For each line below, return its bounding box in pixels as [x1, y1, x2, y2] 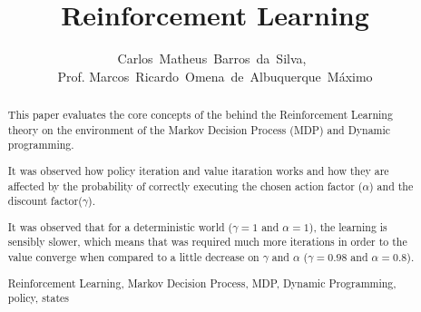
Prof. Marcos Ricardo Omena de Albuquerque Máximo [57, 66, 373, 85]
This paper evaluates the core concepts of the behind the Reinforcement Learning [7, 107, 393, 122]
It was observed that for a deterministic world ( [7, 219, 233, 234]
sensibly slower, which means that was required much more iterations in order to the [7, 234, 407, 249]
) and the [369, 178, 414, 193]
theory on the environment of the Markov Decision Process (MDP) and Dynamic [7, 122, 391, 137]
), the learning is [308, 219, 387, 234]
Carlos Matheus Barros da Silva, [117, 49, 307, 68]
